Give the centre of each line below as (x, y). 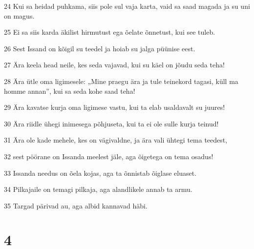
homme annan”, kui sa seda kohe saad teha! (70, 91)
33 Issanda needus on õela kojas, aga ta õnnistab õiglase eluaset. (100, 173)
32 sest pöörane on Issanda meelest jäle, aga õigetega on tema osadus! (109, 156)
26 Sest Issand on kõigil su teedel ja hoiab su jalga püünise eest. (100, 48)
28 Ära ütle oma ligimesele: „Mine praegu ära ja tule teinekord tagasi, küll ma (121, 81)
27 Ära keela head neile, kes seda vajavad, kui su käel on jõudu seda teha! (114, 65)
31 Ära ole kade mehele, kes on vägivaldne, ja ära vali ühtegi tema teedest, (116, 140)
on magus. (19, 15)
